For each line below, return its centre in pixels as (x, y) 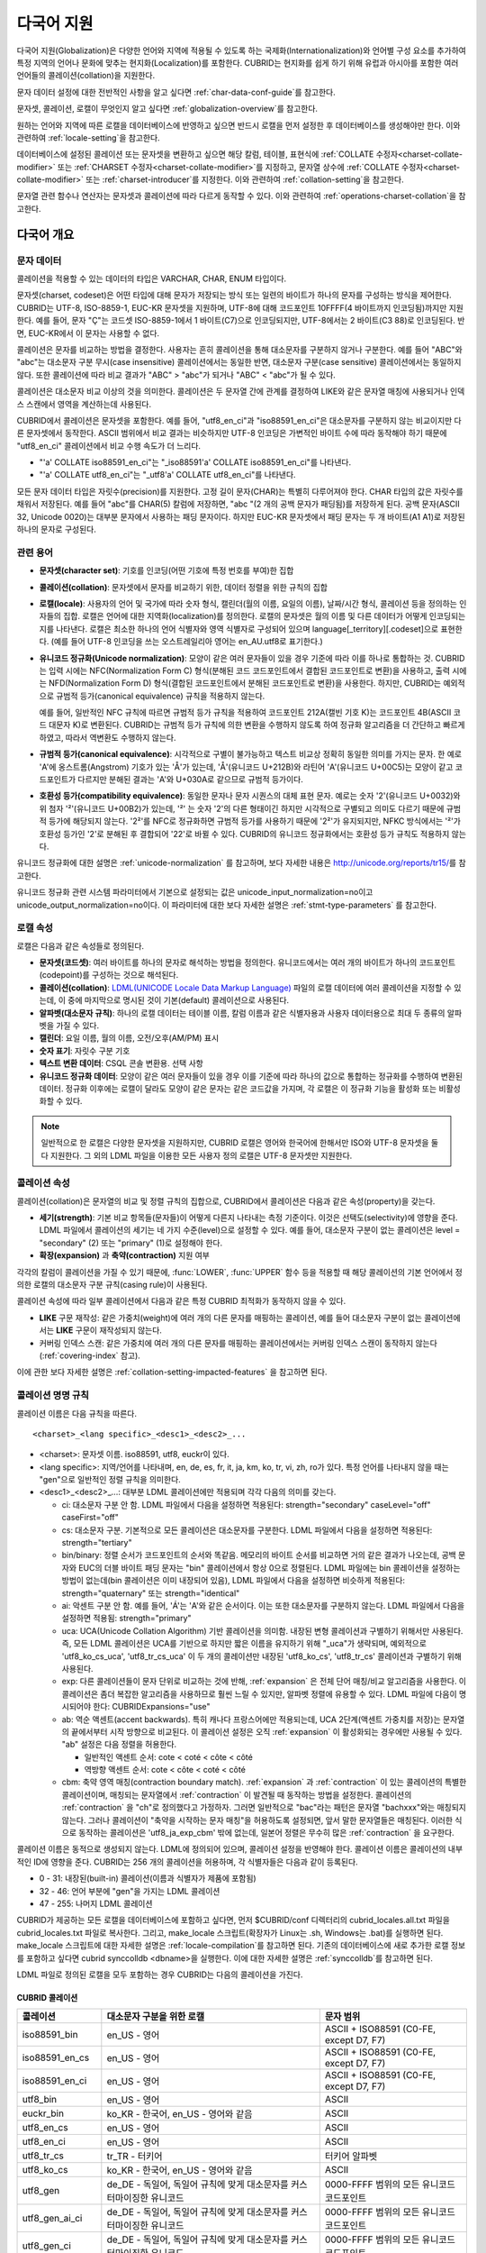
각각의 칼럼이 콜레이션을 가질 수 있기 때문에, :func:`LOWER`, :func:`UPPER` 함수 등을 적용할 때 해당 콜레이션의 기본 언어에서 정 (239, 1272)
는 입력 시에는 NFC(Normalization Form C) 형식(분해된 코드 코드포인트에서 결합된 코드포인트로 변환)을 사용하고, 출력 (244, 670)
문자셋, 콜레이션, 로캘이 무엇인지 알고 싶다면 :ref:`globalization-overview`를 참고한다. (167, 109)
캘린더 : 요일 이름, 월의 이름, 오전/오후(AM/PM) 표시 (129, 1038)
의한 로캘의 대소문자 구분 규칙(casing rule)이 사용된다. (112, 1285)
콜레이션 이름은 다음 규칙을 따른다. (76, 1413)
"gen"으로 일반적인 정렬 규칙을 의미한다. (110, 1480)
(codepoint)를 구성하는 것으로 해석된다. (109, 975)
